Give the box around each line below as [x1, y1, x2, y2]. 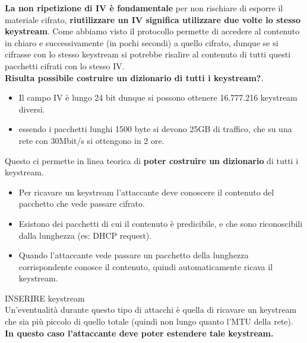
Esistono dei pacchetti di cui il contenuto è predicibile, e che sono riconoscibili [18, 217, 303, 229]
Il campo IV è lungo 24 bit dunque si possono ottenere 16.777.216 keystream [18, 91, 297, 104]
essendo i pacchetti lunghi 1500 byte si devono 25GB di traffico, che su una [18, 123, 292, 135]
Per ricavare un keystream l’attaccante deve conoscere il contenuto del [18, 185, 274, 198]
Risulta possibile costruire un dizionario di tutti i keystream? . [5, 71, 264, 84]
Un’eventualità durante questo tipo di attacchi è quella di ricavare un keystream [5, 303, 297, 316]
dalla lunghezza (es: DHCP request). [18, 229, 152, 241]
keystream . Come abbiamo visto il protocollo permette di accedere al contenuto [5, 25, 300, 37]
